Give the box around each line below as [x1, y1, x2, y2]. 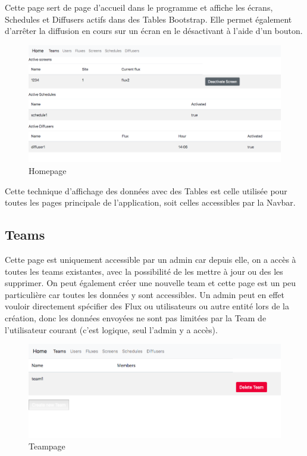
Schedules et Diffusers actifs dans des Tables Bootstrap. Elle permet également [5, 13, 292, 25]
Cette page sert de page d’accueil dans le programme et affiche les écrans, [5, 1, 273, 13]
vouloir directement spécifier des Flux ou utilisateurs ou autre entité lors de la [5, 300, 289, 312]
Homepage [29, 165, 67, 177]
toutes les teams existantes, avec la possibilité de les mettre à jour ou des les [5, 265, 283, 277]
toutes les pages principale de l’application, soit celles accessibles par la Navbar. [5, 196, 296, 209]
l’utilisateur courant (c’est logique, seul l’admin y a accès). [5, 323, 218, 336]
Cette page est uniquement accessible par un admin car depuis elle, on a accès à [5, 253, 296, 266]
